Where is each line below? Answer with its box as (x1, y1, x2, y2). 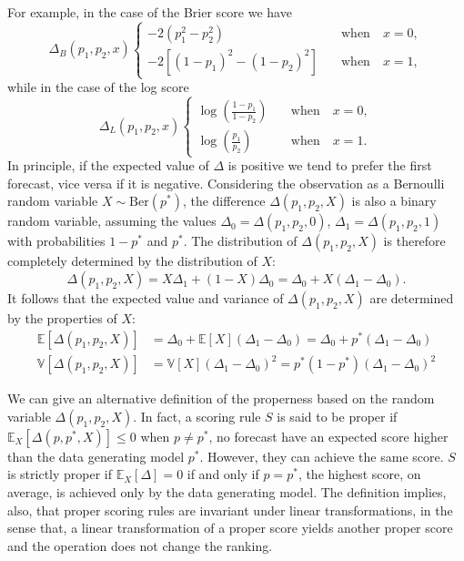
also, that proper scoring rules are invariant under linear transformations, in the (7, 500, 453, 519)
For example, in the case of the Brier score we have (7, 3, 292, 21)
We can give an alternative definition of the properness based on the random (7, 389, 435, 408)
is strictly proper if (7, 464, 113, 484)
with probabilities (7, 231, 106, 250)
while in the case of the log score (7, 77, 189, 97)
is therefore (383, 231, 446, 250)
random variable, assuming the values (7, 211, 217, 230)
